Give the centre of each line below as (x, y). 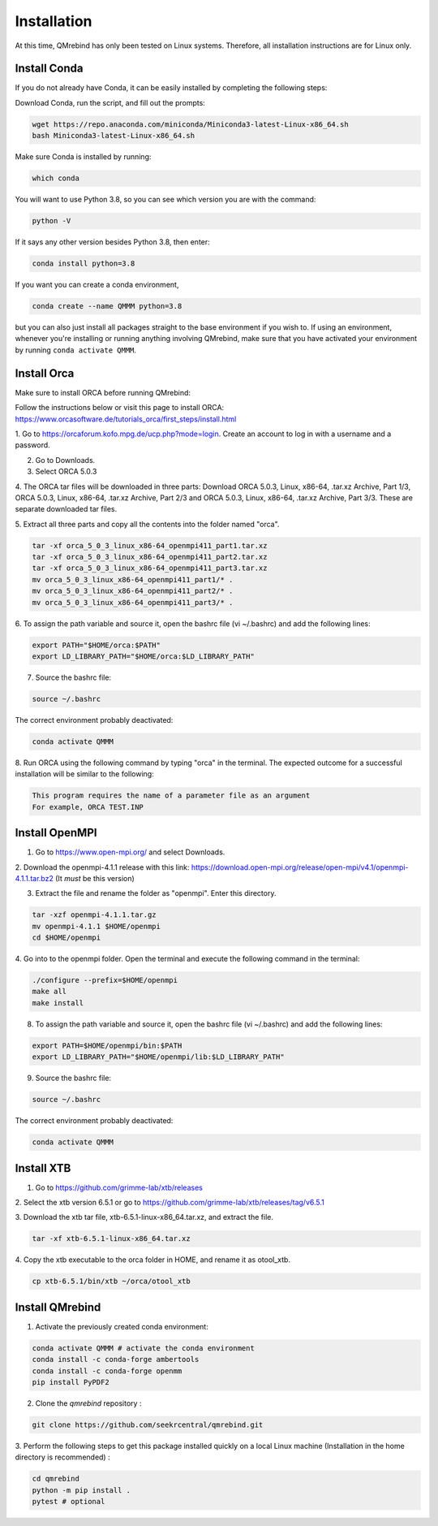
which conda (56, 178)
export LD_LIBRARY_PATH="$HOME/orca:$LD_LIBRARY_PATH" (143, 656)
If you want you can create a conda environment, (97, 285)
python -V (52, 221)
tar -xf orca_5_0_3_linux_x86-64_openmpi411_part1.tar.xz (150, 545)
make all (49, 992)
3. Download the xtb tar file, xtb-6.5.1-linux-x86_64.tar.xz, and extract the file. (144, 1217)
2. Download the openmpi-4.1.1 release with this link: (102, 867)
